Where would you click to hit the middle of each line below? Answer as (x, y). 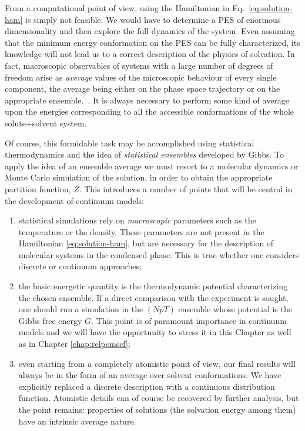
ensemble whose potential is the (235, 309)
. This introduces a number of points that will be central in (186, 188)
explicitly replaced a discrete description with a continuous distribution (147, 386)
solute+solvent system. (46, 123)
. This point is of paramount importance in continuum (189, 320)
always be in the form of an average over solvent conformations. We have (150, 375)
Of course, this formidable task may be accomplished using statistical (130, 143)
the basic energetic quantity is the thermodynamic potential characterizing (153, 286)
